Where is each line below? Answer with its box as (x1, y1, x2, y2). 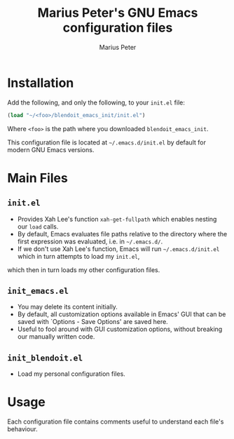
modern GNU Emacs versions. (7, 145, 95, 154)
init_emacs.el (7, 285, 69, 296)
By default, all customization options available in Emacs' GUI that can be (17, 310, 226, 318)
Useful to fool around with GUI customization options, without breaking (17, 325, 223, 334)
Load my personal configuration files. (17, 370, 126, 378)
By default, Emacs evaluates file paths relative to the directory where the (17, 229, 228, 238)
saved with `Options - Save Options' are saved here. (17, 318, 168, 326)
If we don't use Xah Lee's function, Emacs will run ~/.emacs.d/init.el (17, 244, 220, 253)
